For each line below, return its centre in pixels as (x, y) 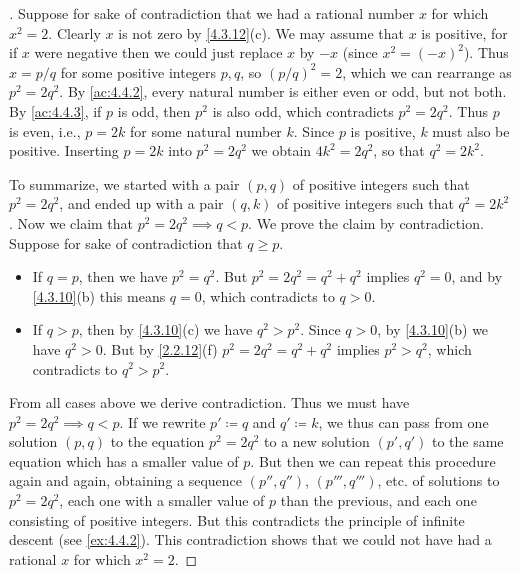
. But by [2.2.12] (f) (160, 348)
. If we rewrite (162, 421)
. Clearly (74, 32)
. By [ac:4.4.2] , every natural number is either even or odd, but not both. (283, 91)
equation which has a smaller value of (124, 460)
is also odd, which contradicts (303, 110)
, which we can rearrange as (427, 71)
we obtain (281, 150)
